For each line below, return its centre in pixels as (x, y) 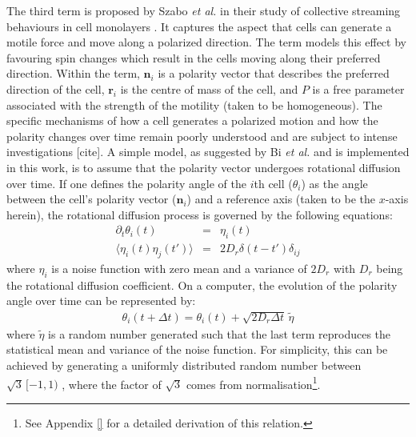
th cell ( (273, 183)
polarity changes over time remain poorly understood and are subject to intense (202, 136)
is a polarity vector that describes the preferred (274, 73)
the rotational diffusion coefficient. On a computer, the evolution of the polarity (202, 285)
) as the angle (334, 183)
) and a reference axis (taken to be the (281, 199)
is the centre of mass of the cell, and (209, 88)
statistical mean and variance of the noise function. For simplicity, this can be (197, 349)
